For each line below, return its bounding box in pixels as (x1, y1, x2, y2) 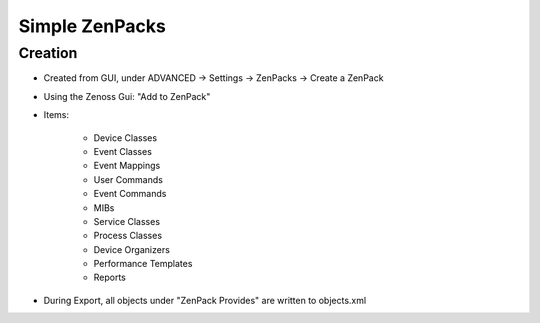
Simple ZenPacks (18, 15, 167, 37)
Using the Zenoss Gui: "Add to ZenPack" (43, 90, 211, 102)
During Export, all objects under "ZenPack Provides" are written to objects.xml (43, 294, 367, 306)
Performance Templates (93, 258, 193, 270)
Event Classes (93, 145, 152, 157)
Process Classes (93, 230, 163, 242)
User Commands (93, 173, 164, 185)
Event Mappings (93, 160, 161, 172)
